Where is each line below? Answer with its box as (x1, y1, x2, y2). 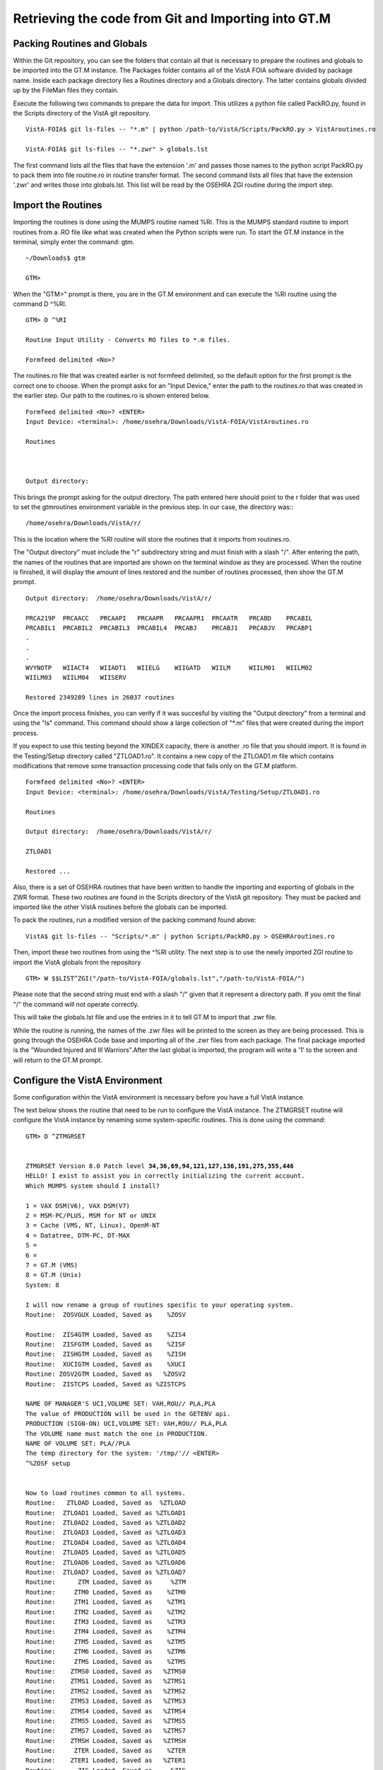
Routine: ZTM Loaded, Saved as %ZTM (25, 1578, 187, 1586)
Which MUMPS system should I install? (25, 1182, 160, 1189)
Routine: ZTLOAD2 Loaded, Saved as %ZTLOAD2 (25, 1519, 187, 1527)
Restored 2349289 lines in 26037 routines (25, 693, 175, 701)
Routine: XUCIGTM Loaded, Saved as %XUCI (25, 1360, 187, 1368)
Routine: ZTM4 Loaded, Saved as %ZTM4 (25, 1628, 187, 1635)
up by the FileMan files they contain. (13, 86, 119, 95)
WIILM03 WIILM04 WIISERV (25, 673, 126, 681)
